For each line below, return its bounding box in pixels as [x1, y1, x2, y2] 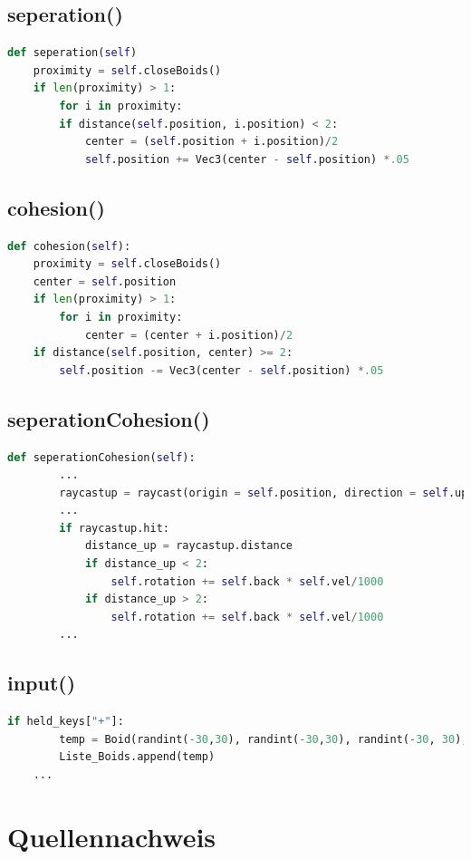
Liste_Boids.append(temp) [59, 750, 216, 764]
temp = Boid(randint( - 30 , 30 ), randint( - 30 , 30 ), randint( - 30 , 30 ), [59, 732, 468, 746]
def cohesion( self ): [7, 239, 131, 253]
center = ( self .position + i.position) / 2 [84, 135, 339, 149]
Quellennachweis [7, 817, 216, 854]
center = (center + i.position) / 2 [84, 328, 293, 342]
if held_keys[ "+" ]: [7, 715, 124, 729]
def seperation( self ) [7, 46, 138, 60]
